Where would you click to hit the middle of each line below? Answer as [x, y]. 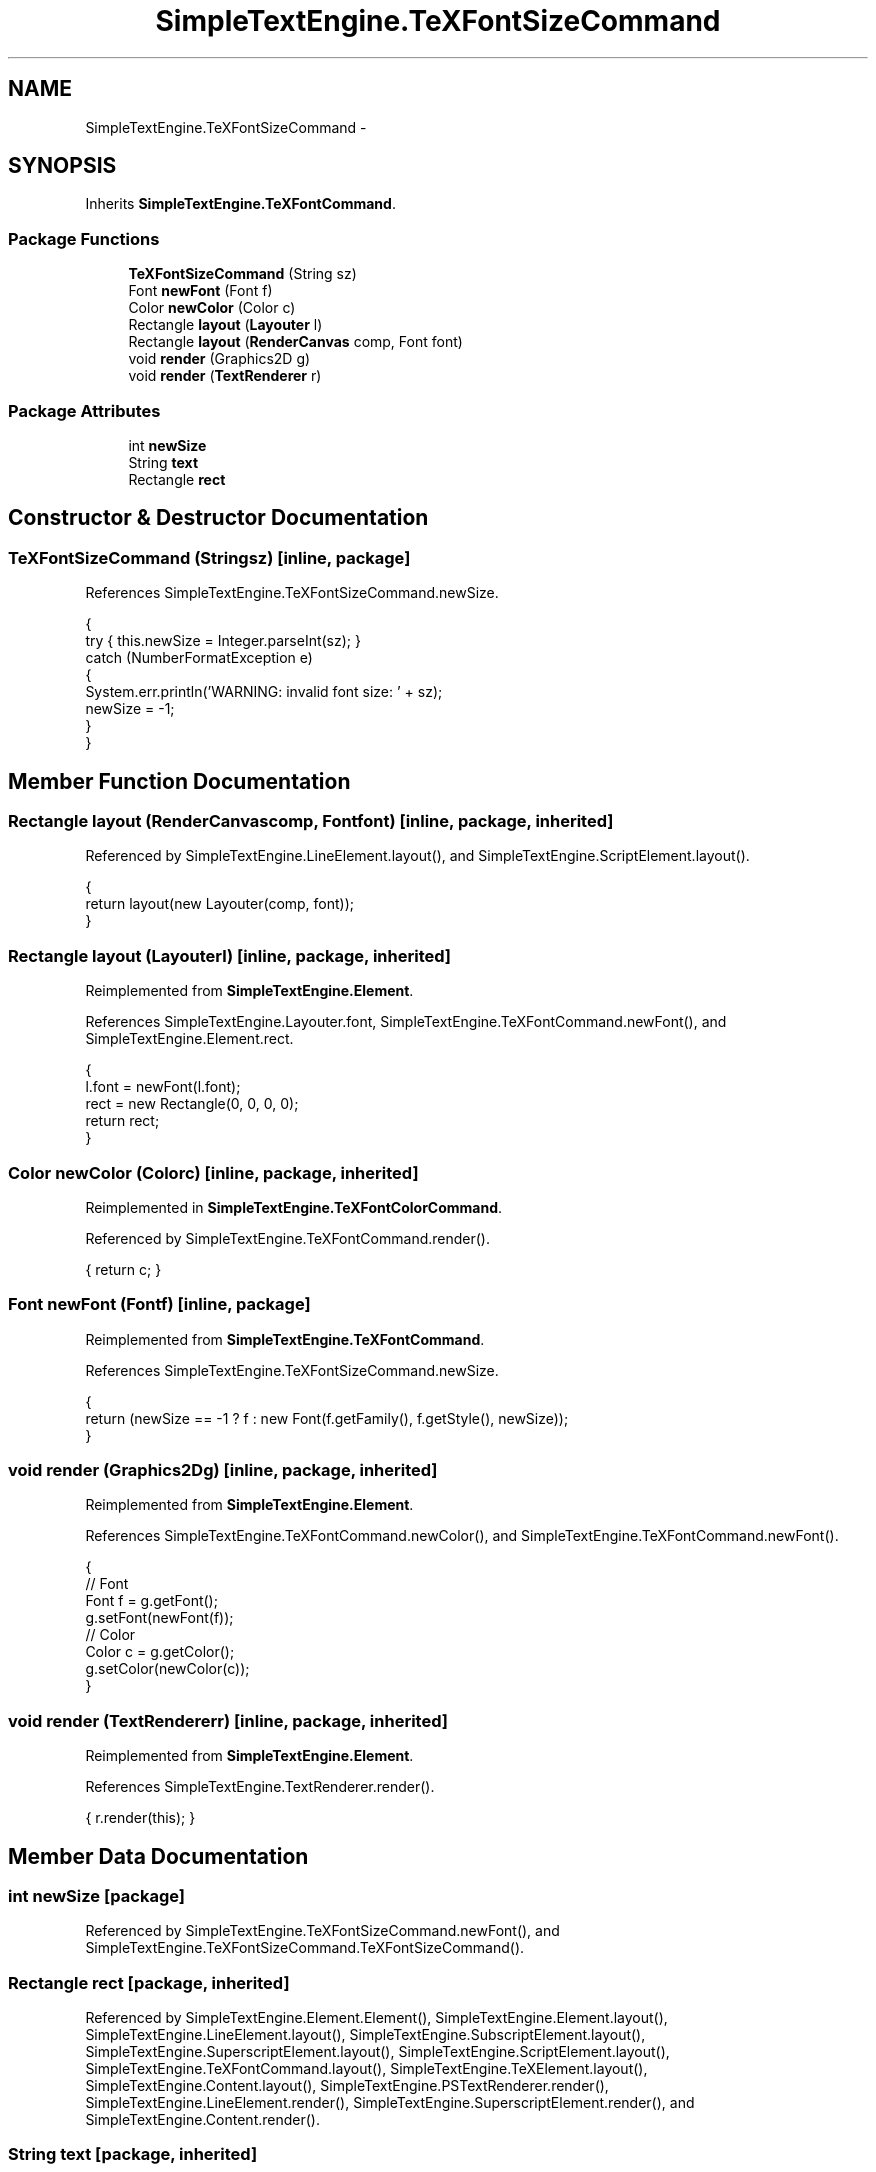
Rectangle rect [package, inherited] [149, 1982]
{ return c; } [123, 1269]
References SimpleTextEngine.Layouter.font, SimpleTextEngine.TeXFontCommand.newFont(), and [406, 1022]
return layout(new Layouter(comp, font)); [220, 904]
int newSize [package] [96, 1895]
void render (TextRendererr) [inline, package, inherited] [228, 1720]
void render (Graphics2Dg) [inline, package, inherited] [223, 1470]
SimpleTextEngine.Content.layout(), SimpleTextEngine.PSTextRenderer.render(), [347, 2086]
